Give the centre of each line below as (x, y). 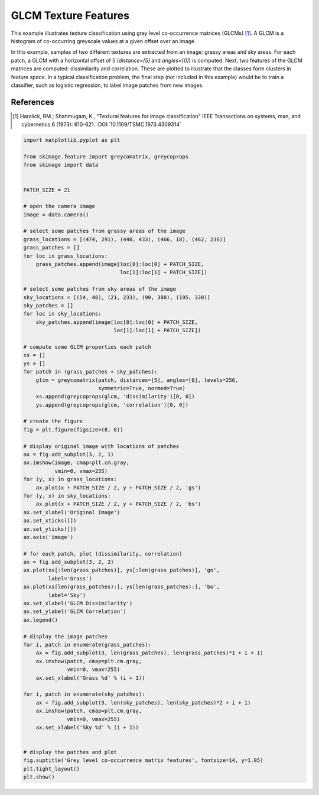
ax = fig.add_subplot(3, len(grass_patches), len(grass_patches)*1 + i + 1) (149, 653)
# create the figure (53, 421)
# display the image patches (66, 636)
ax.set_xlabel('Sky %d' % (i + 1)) (87, 727)
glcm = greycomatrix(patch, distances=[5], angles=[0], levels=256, (137, 380)
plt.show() (39, 777)
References (32, 102)
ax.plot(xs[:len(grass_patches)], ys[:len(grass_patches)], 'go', (121, 570)
